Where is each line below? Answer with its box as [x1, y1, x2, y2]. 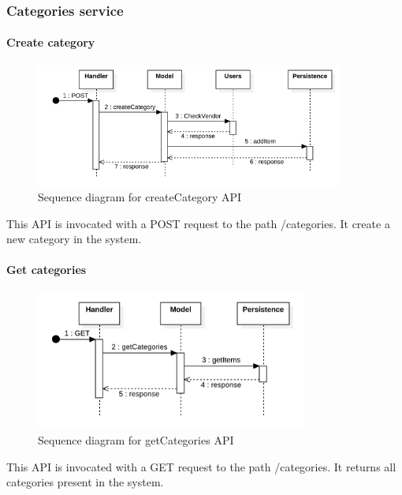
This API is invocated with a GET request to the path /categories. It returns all [6, 458, 396, 474]
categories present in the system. [6, 474, 164, 490]
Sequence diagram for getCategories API [38, 432, 234, 448]
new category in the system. [6, 231, 142, 247]
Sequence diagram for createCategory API [38, 189, 242, 205]
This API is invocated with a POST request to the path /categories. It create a [6, 215, 390, 231]
